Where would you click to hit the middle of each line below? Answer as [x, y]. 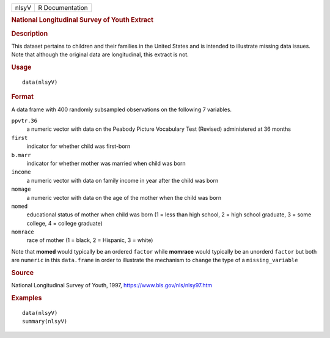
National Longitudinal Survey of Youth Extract [82, 20]
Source [23, 273]
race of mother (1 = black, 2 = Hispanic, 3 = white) [90, 240]
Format [22, 97]
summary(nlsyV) [45, 321]
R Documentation [63, 8]
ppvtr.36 [24, 121]
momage [21, 189]
